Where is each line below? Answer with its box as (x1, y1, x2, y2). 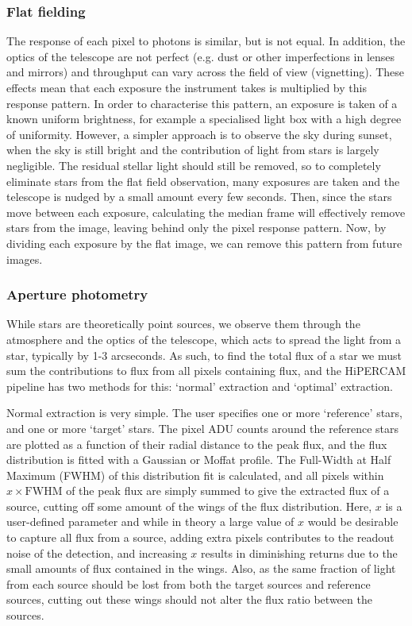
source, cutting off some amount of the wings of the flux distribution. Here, (6, 497, 372, 514)
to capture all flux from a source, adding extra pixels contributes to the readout (6, 529, 395, 546)
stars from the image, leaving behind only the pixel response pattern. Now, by (6, 219, 387, 236)
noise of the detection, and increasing (6, 544, 187, 561)
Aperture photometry (6, 284, 148, 304)
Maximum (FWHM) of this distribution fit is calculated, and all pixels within (6, 466, 384, 483)
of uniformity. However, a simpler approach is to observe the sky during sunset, (6, 126, 392, 142)
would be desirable (307, 513, 399, 530)
